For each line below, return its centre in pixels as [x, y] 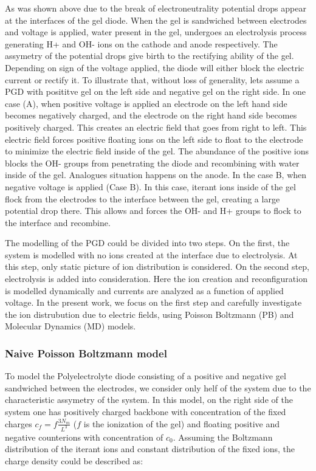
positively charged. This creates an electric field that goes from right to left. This [156, 127]
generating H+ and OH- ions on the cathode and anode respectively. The [141, 43]
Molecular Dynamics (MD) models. [70, 326]
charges [19, 423]
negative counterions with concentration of [84, 437]
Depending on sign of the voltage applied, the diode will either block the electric [155, 67]
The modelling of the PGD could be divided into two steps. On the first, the [147, 243]
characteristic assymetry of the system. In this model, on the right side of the [149, 400]
